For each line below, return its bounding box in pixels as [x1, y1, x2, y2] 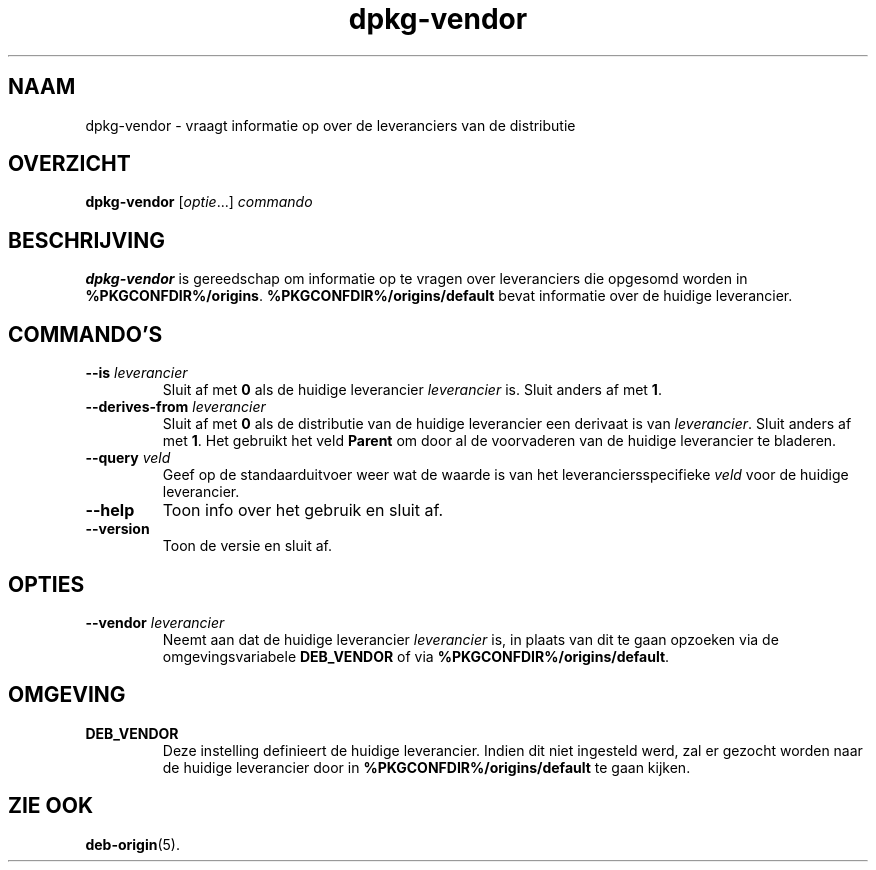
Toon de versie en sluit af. [162, 537, 332, 555]
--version [85, 520, 150, 538]
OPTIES [8, 571, 85, 597]
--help [85, 500, 135, 521]
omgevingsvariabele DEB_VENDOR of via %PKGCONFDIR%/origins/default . [162, 647, 670, 665]
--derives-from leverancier [85, 398, 266, 416]
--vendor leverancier [85, 613, 225, 631]
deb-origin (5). [85, 835, 180, 853]
